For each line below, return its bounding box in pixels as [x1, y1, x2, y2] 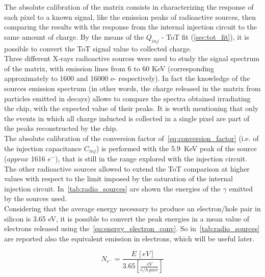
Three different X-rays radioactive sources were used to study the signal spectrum [4, 53, 259, 64]
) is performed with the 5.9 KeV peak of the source [96, 143, 257, 153]
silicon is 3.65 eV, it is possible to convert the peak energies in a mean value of [4, 213, 250, 224]
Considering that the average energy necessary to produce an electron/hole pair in [4, 203, 261, 213]
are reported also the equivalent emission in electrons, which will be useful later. [4, 233, 254, 243]
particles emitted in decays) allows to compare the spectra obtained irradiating [4, 93, 251, 103]
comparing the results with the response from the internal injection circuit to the [4, 21, 257, 32]
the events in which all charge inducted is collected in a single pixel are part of [4, 113, 250, 123]
